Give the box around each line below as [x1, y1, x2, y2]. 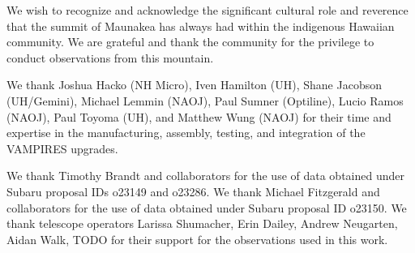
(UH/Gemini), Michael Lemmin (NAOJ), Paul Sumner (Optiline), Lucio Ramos [6, 92, 404, 109]
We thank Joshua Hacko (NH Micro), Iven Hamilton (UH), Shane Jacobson [6, 76, 382, 93]
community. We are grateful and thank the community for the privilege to [6, 33, 374, 50]
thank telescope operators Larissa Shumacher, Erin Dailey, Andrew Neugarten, [6, 215, 398, 232]
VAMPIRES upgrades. [6, 139, 118, 157]
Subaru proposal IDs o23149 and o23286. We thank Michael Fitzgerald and [6, 182, 380, 199]
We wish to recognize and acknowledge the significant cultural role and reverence [6, 2, 409, 18]
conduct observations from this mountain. [6, 49, 214, 66]
